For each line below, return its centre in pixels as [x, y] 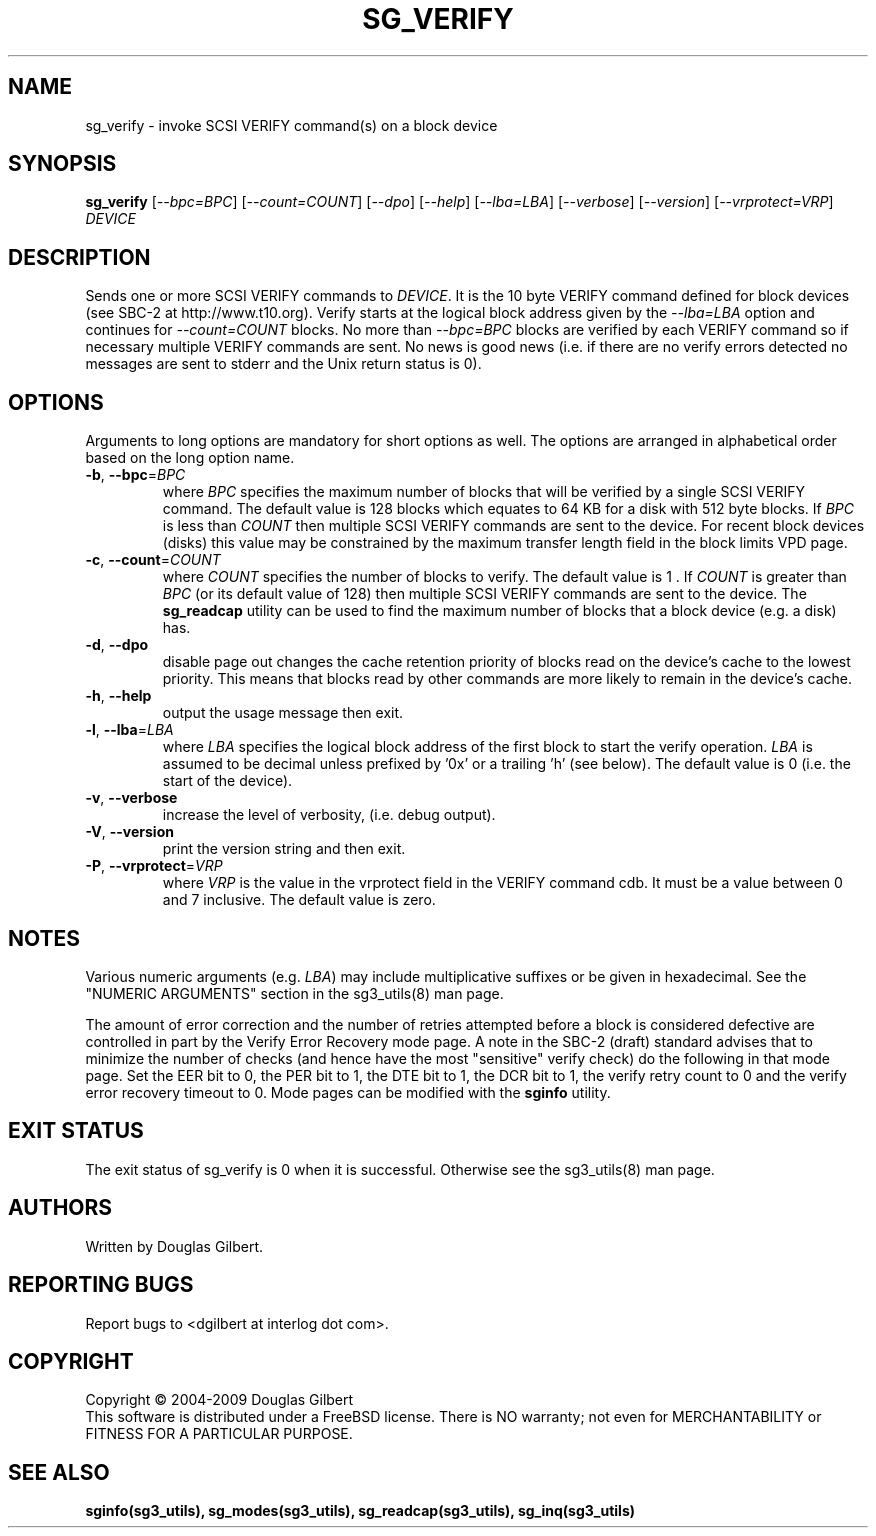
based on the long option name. [190, 458]
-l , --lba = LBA [129, 730]
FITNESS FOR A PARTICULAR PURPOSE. [219, 1434]
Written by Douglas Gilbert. [174, 1246]
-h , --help [118, 696]
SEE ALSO [59, 1472]
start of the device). [227, 781]
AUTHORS [60, 1208]
